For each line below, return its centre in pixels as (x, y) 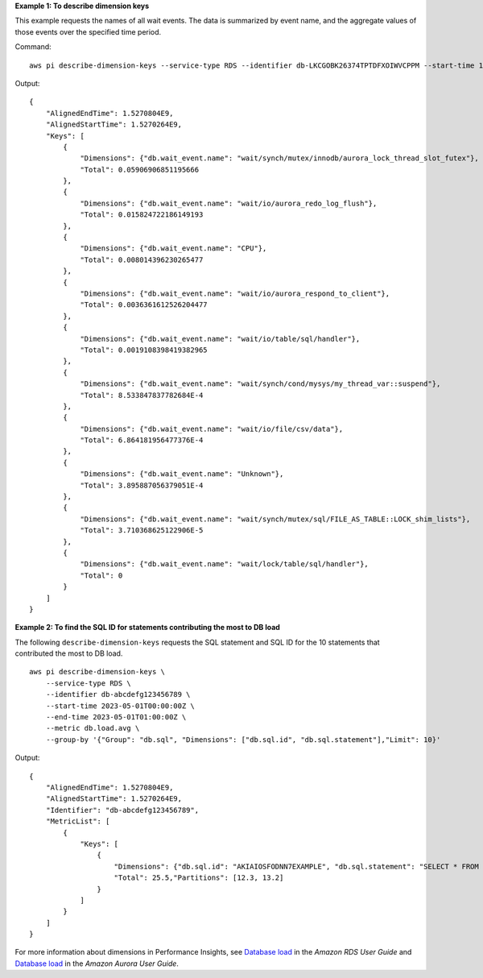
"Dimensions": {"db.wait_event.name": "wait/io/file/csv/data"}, (212, 429)
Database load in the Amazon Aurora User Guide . (97, 963)
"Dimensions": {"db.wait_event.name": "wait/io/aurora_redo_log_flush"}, (229, 203)
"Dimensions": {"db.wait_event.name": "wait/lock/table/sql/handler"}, (225, 564)
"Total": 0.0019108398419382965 (144, 350)
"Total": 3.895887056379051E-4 (142, 485)
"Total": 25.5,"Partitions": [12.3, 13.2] (199, 878)
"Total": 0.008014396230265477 (142, 259)
